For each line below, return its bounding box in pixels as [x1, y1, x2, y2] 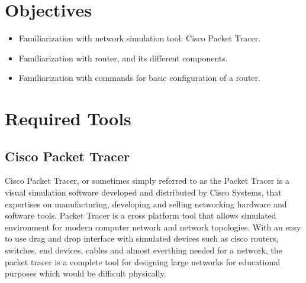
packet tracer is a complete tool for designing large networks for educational [5, 255, 281, 268]
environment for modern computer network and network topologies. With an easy [5, 220, 301, 233]
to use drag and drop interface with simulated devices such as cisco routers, [5, 232, 279, 245]
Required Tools [5, 106, 131, 131]
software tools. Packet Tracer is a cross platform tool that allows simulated [5, 209, 276, 222]
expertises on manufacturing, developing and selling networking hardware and [5, 197, 287, 210]
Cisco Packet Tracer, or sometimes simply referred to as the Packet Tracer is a [5, 174, 289, 187]
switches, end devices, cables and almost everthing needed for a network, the [5, 244, 282, 256]
